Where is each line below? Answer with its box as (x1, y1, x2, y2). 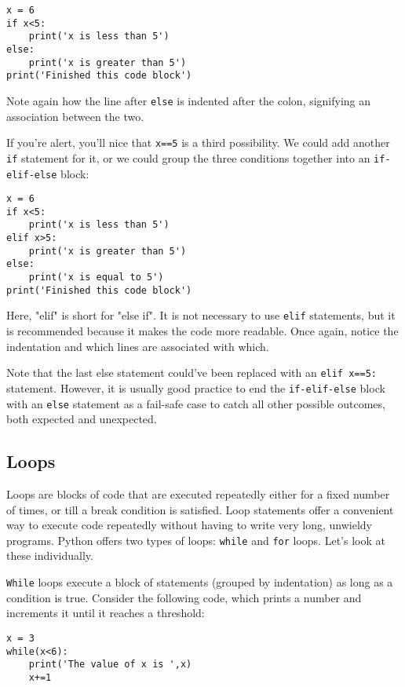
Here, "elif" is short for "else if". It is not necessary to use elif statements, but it (6, 307, 396, 323)
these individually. (6, 547, 93, 564)
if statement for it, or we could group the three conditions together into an (6, 149, 370, 166)
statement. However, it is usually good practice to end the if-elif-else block (6, 379, 385, 396)
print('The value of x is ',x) (28, 659, 192, 671)
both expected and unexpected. (6, 411, 157, 427)
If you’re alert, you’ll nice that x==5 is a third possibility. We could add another (6, 134, 390, 151)
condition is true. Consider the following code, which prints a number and (6, 589, 362, 605)
